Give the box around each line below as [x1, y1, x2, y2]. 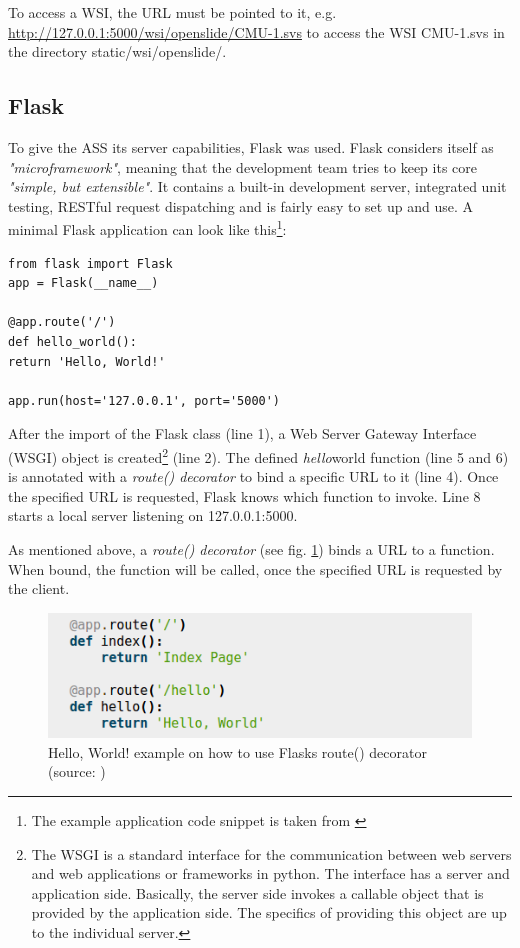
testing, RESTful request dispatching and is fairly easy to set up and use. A [8, 195, 473, 216]
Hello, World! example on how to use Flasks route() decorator [48, 741, 427, 762]
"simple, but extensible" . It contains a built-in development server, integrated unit [8, 176, 507, 197]
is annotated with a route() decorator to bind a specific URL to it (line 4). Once [8, 466, 499, 487]
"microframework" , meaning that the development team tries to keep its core [8, 156, 478, 177]
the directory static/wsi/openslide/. [8, 41, 227, 62]
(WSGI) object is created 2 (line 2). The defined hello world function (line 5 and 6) [8, 443, 509, 467]
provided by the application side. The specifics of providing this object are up [31, 902, 507, 923]
